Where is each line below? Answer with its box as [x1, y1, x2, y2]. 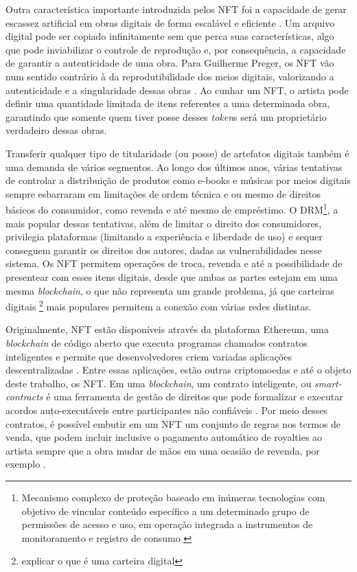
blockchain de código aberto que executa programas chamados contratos [5, 335, 308, 350]
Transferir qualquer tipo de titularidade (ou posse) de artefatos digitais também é [5, 146, 349, 160]
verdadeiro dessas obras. [5, 123, 107, 137]
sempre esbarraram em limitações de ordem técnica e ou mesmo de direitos [5, 186, 321, 201]
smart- [314, 376, 342, 390]
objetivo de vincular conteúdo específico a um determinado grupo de [21, 503, 310, 518]
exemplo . [5, 457, 46, 471]
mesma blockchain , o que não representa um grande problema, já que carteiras [5, 283, 334, 297]
